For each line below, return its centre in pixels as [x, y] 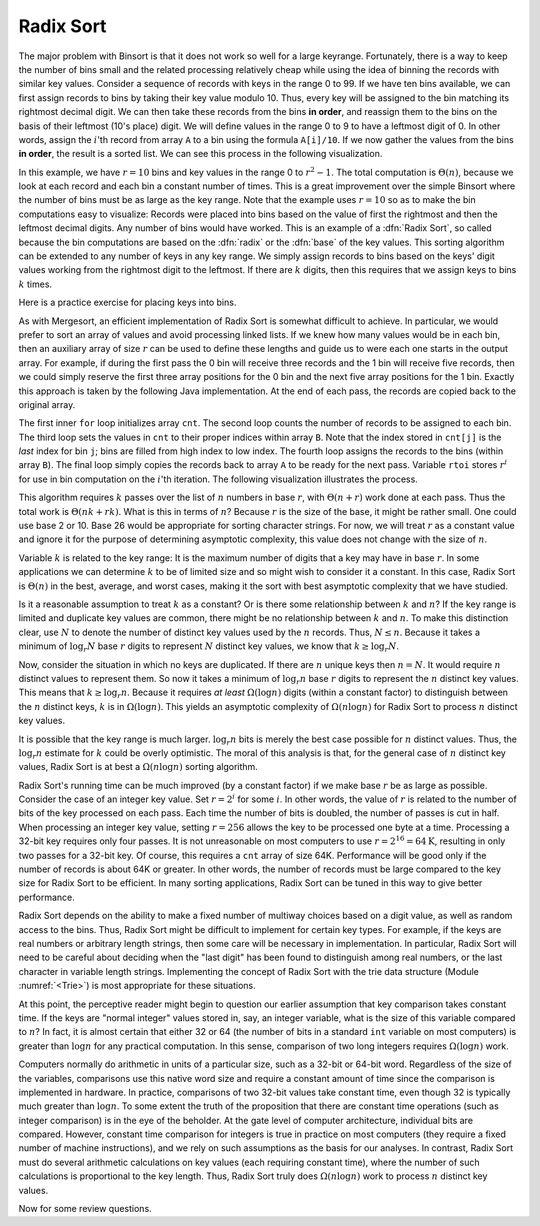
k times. [35, 284]
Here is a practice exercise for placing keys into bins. [127, 302]
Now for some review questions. [85, 1209]
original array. [47, 404]
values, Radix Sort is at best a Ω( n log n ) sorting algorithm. [138, 767]
